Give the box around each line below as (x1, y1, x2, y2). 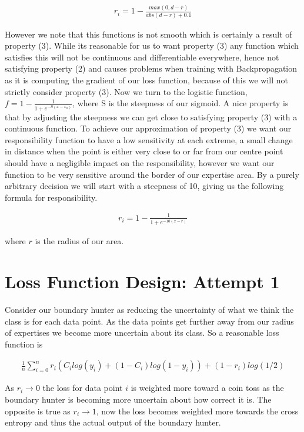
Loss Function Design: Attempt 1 (5, 269, 280, 293)
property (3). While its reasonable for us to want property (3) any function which (5, 39, 299, 52)
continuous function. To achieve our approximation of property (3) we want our (5, 122, 292, 134)
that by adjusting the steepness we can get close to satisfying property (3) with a (5, 110, 298, 123)
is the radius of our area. (35, 235, 124, 247)
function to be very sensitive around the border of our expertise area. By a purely (5, 168, 299, 180)
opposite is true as (5, 404, 71, 417)
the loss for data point (42, 382, 123, 394)
